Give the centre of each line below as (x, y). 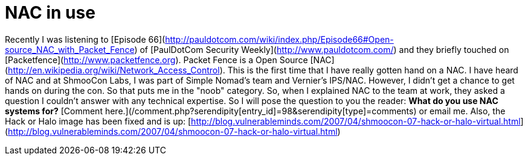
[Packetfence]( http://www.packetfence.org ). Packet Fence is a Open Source (156, 60)
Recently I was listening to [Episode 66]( (85, 39)
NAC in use (50, 13)
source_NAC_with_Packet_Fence (70, 49)
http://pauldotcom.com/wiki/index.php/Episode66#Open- (279, 39)
